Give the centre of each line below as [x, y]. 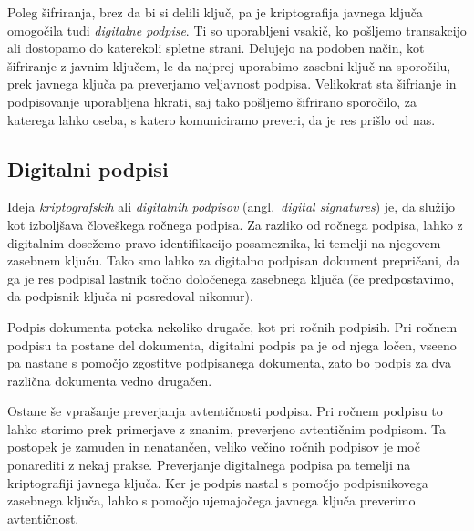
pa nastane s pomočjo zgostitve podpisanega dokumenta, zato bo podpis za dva [229, 363]
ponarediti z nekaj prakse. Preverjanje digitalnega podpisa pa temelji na [209, 465]
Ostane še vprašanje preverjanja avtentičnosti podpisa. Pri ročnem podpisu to [225, 411]
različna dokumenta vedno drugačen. [110, 380]
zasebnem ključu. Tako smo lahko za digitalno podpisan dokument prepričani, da [234, 260]
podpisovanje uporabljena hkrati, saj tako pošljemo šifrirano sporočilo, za [212, 101]
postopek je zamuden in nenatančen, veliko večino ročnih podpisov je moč [214, 447]
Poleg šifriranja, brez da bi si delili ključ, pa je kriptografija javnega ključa [216, 12]
